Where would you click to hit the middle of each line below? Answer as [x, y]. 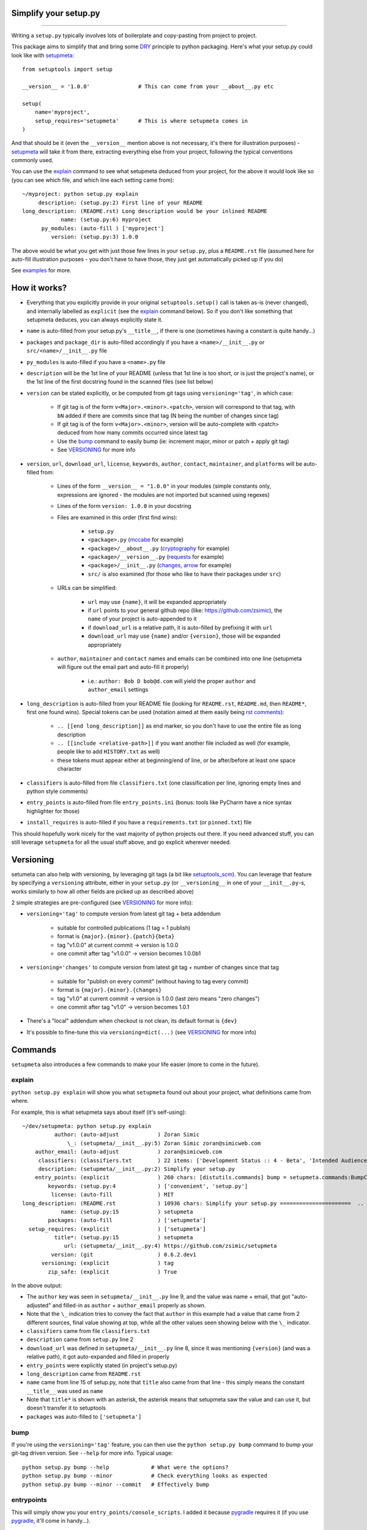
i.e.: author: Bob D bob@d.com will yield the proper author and [172, 681]
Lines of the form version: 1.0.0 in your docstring [124, 506]
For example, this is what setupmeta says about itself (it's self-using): [99, 1112]
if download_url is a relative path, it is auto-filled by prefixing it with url [180, 627]
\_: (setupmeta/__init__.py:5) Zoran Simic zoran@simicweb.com [164, 1143]
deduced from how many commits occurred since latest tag [132, 433]
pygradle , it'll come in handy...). [51, 1521]
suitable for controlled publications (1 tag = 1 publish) [124, 928]
